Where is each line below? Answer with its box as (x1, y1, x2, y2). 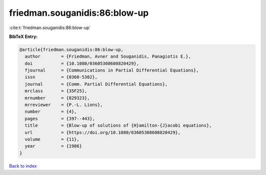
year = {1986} (25, 143, 82, 149)
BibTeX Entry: (9, 34, 38, 39)
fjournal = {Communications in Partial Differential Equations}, (25, 68, 199, 73)
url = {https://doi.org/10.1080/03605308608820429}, (25, 130, 181, 135)
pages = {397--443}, (25, 116, 96, 121)
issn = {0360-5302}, (25, 74, 98, 80)
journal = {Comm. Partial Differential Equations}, (25, 81, 168, 87)
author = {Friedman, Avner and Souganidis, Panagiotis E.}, (25, 54, 191, 59)
